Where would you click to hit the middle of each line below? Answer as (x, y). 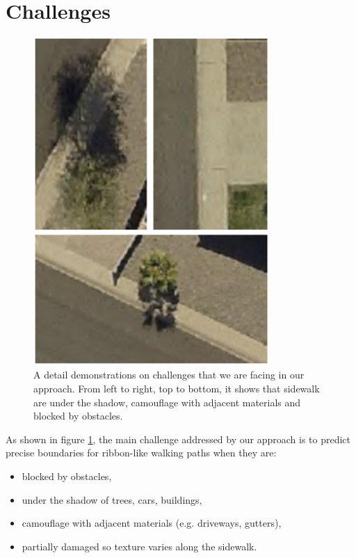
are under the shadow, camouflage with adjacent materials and (167, 402)
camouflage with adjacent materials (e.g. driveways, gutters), (152, 523)
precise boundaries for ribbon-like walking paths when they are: (141, 453)
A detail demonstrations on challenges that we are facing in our (169, 375)
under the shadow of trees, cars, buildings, (112, 499)
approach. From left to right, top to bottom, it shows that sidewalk (177, 388)
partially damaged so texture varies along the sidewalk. (139, 546)
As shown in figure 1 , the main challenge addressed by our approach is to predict (178, 439)
